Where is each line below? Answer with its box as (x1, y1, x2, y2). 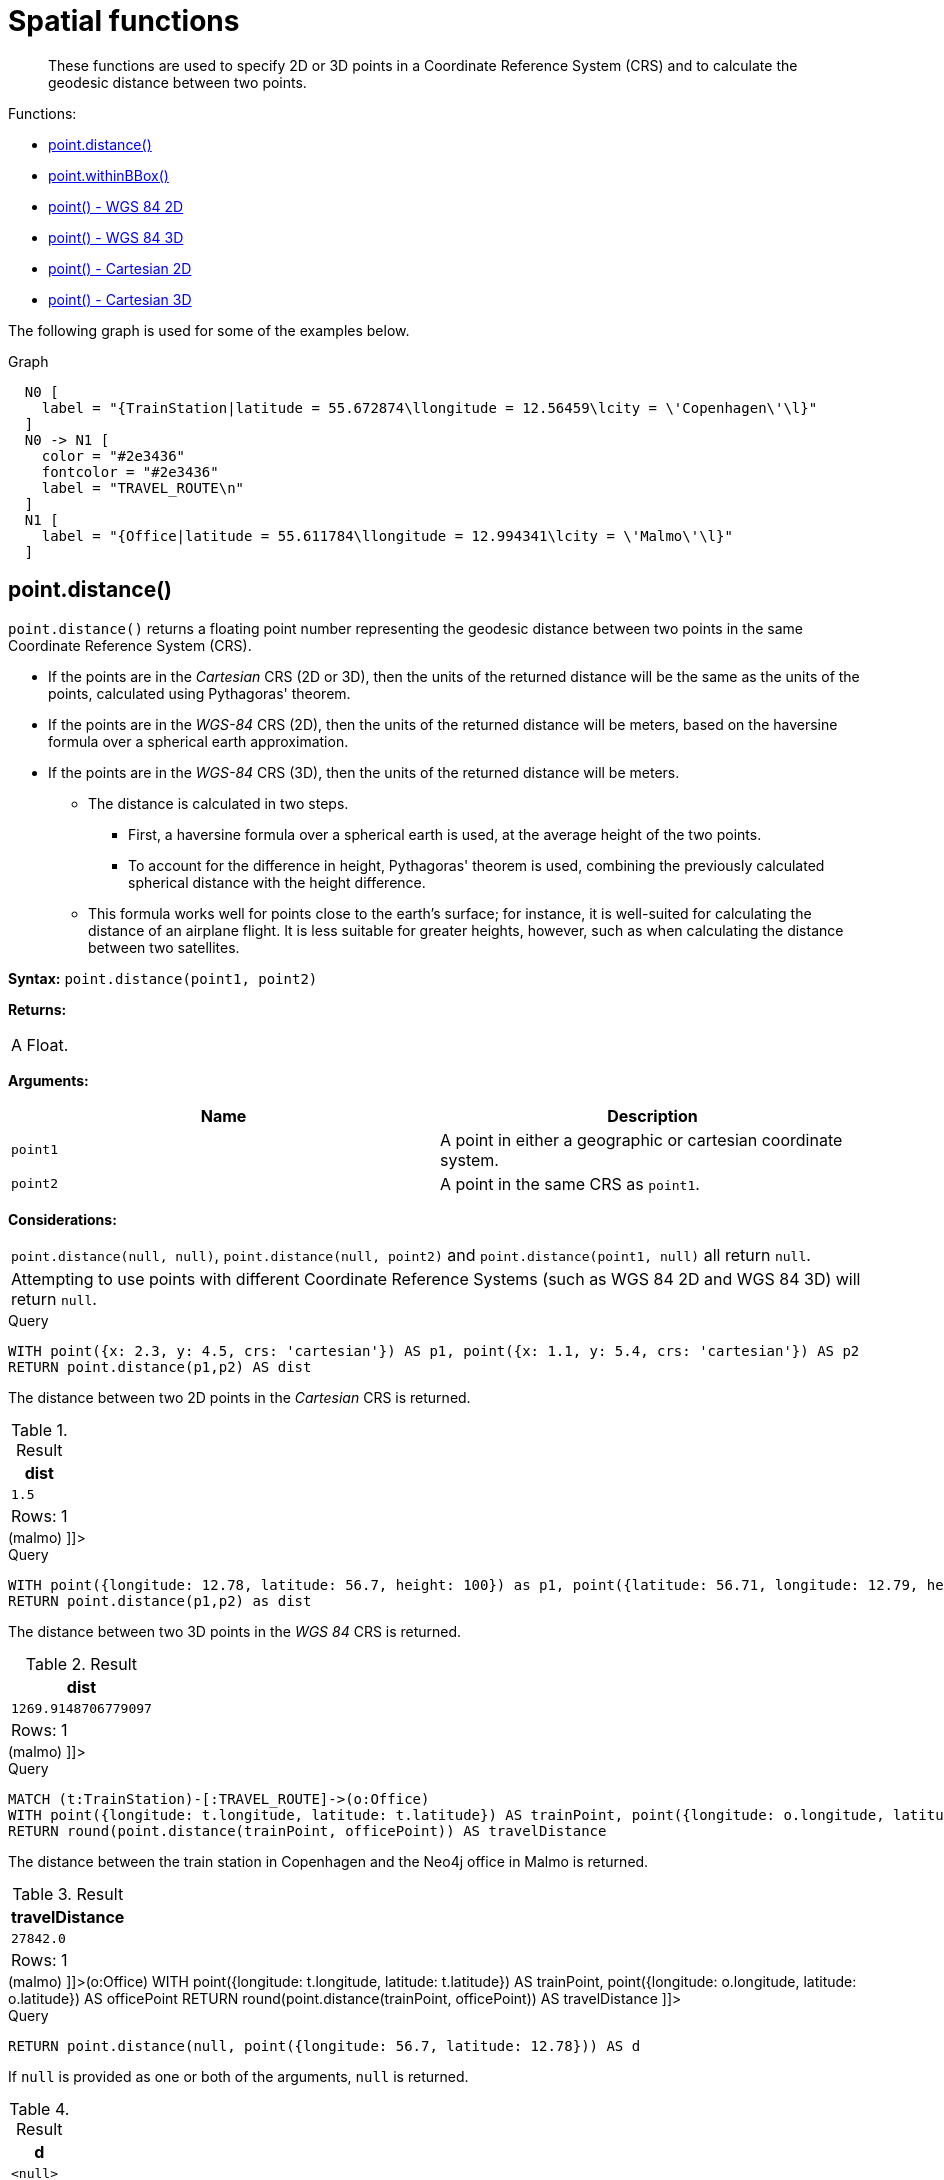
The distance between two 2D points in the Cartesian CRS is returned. (8, 1388, 471, 1406)
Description (607, 1105, 698, 1126)
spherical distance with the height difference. (128, 873, 426, 891)
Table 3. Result (12, 1883, 124, 1904)
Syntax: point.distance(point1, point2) (8, 969, 318, 987)
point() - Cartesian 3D (48, 290, 192, 308)
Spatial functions (8, 4, 240, 38)
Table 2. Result (25, 1653, 138, 1674)
